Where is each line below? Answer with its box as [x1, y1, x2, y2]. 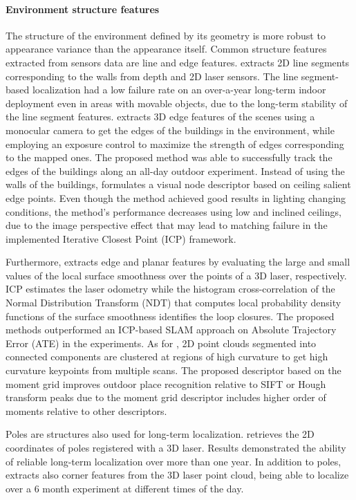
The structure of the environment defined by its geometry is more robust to [6, 28, 326, 42]
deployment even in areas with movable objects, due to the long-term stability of [6, 95, 348, 110]
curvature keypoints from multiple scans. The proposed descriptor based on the [6, 363, 341, 378]
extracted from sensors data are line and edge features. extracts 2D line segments [6, 55, 350, 69]
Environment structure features [6, 1, 160, 16]
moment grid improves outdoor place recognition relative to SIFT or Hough [6, 376, 326, 391]
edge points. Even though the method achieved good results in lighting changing [6, 190, 346, 205]
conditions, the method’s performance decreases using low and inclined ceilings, [6, 204, 341, 219]
